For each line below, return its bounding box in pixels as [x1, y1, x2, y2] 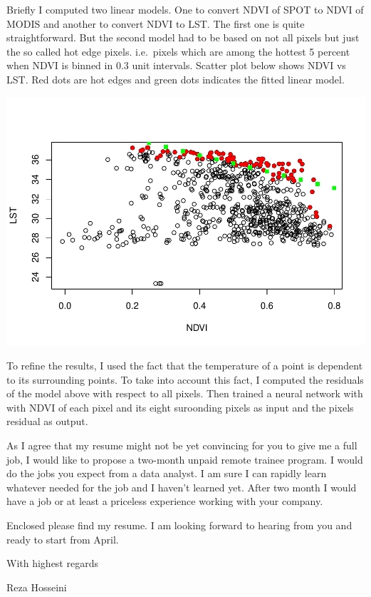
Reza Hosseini [6, 579, 67, 594]
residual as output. [6, 414, 88, 429]
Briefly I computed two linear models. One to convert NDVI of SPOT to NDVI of [6, 2, 364, 16]
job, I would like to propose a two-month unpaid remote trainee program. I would [6, 451, 363, 466]
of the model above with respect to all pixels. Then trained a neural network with [6, 386, 363, 401]
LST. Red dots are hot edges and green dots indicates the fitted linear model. [6, 71, 345, 86]
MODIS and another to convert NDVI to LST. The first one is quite [6, 16, 305, 31]
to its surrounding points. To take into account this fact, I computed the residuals [6, 372, 364, 387]
